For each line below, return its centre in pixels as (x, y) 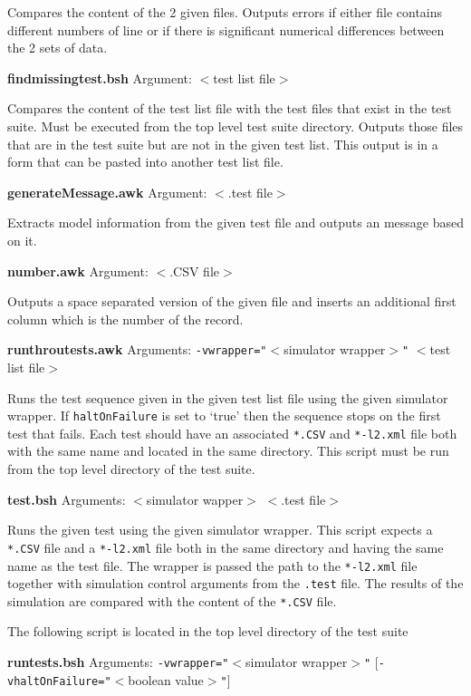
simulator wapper (195, 499)
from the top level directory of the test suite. (131, 469)
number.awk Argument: (78, 271)
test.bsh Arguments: (67, 499)
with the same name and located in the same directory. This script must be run (228, 451)
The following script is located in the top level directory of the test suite (208, 631)
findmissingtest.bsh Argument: (100, 77)
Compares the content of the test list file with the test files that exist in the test (230, 108)
